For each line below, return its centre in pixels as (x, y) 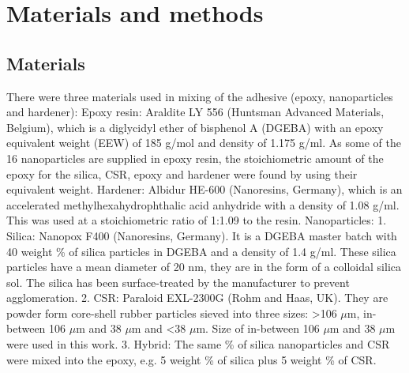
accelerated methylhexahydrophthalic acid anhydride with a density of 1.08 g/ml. (203, 204)
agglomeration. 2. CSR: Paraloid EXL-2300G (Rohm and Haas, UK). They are (197, 298)
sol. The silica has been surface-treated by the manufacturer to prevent (178, 282)
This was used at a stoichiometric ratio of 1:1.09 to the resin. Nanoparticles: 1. (197, 220)
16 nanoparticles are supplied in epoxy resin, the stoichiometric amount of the (195, 158)
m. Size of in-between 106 (258, 328)
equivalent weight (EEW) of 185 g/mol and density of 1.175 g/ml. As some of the (204, 143)
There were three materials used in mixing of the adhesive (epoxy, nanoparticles (200, 96)
